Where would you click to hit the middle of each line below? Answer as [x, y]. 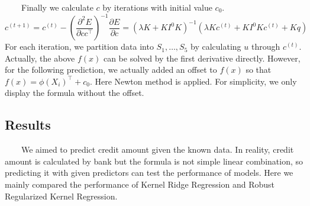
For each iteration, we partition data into [79, 46]
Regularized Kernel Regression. [61, 196]
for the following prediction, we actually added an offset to [111, 70]
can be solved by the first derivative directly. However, [202, 58]
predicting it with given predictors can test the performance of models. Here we [149, 173]
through [266, 46]
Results [28, 125]
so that [259, 70]
